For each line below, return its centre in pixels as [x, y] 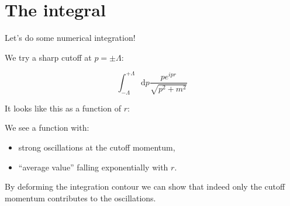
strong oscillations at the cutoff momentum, [97, 147]
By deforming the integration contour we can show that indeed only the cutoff [145, 186]
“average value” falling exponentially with [93, 167]
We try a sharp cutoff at [48, 57]
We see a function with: [47, 128]
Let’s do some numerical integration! [70, 38]
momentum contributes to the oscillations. [80, 198]
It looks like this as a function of [63, 108]
